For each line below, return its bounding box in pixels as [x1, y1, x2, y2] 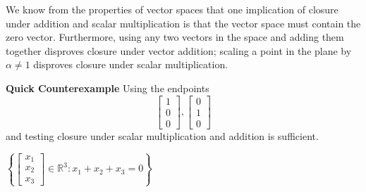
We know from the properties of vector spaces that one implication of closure [6, 2, 338, 16]
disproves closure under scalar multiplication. [33, 57, 228, 72]
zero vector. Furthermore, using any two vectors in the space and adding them [6, 30, 344, 44]
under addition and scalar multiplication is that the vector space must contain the [6, 15, 361, 30]
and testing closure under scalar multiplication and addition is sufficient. [6, 128, 319, 143]
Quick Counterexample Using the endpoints [6, 80, 209, 95]
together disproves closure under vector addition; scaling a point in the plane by [6, 43, 352, 58]
